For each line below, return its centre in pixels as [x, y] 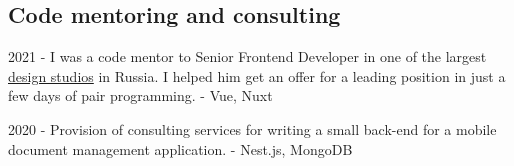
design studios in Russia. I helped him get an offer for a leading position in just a [257, 75]
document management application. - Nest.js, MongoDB [180, 148]
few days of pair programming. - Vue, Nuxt [140, 95]
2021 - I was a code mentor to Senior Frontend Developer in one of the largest [247, 56]
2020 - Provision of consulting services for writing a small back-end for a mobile [252, 128]
